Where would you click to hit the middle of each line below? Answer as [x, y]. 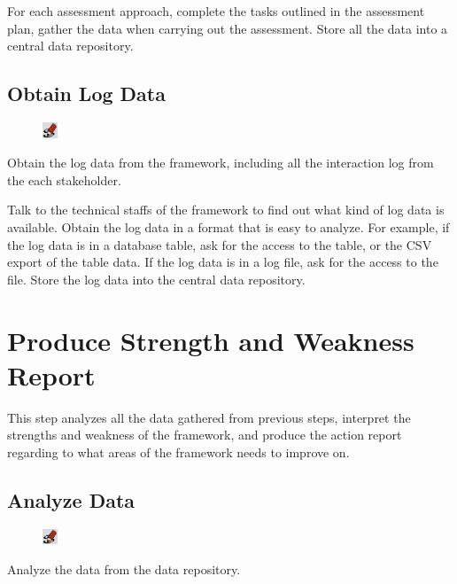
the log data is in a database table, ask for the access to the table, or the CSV [220, 244]
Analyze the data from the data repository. [124, 569]
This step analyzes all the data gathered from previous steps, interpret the [209, 417]
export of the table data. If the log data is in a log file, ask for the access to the [223, 262]
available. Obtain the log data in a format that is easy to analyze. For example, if [228, 227]
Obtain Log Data [86, 93]
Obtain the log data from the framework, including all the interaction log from [221, 163]
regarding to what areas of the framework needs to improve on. [178, 452]
